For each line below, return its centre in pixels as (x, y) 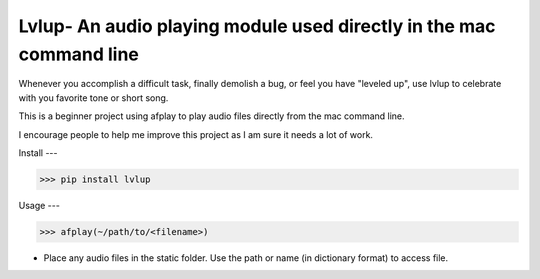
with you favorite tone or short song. (93, 97)
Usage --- (39, 205)
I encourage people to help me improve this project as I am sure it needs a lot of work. (196, 134)
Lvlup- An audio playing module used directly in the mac (257, 26)
